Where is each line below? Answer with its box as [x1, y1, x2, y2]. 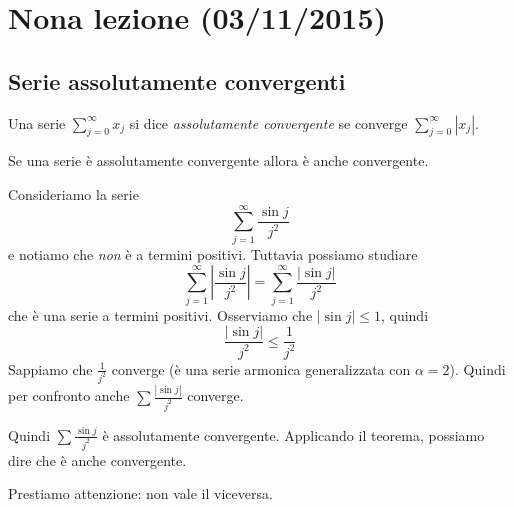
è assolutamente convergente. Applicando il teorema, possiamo [102, 424, 485, 445]
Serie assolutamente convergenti [8, 65, 346, 96]
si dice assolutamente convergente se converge [129, 112, 408, 133]
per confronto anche [8, 385, 130, 406]
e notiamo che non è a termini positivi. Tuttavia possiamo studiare [8, 243, 418, 264]
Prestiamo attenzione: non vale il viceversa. [8, 483, 273, 504]
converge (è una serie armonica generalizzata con [111, 358, 411, 379]
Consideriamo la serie [8, 183, 139, 204]
